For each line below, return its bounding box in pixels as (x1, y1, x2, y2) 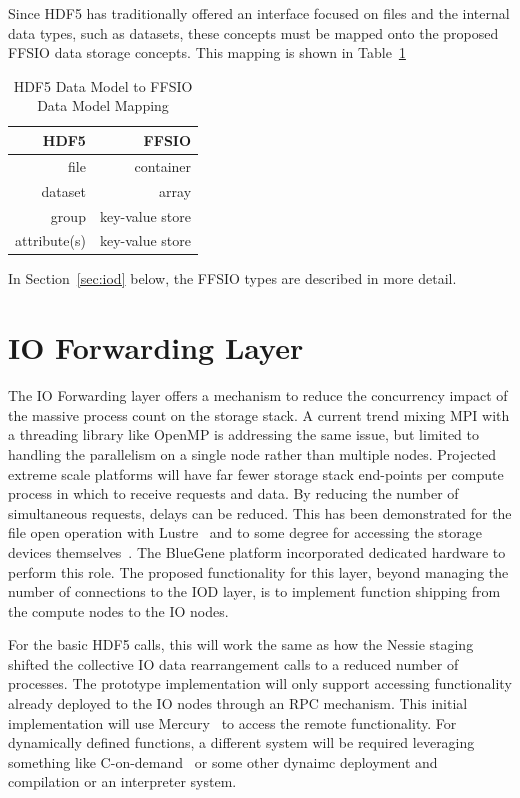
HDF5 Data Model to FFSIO (13, 75, 193, 96)
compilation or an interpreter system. (8, 771, 237, 792)
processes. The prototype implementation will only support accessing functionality (8, 673, 512, 694)
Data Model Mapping (37, 95, 169, 116)
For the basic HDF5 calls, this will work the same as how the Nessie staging (8, 634, 474, 655)
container (134, 155, 192, 176)
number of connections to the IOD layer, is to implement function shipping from (8, 581, 501, 602)
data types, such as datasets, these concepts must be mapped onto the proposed (8, 22, 499, 43)
